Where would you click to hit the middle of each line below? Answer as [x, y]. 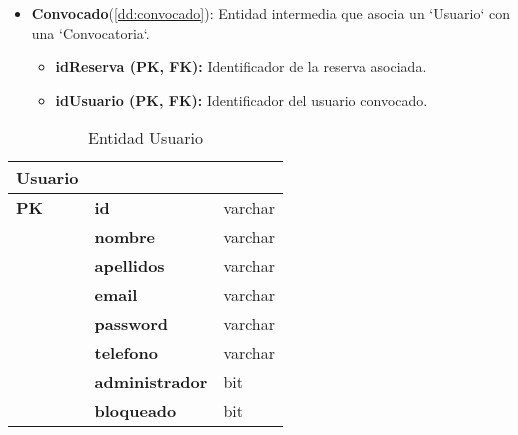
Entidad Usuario [145, 138]
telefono [126, 353]
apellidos [129, 266]
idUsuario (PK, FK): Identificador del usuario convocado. [241, 99]
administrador [151, 382]
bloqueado [135, 411]
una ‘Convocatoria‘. [90, 32]
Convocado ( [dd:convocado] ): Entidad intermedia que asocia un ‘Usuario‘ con [270, 13]
